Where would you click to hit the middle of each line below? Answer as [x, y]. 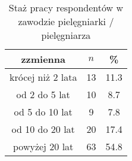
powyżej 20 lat [43, 146]
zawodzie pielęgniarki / [66, 21]
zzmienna [43, 59]
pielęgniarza [66, 35]
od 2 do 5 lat [43, 94]
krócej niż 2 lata [43, 77]
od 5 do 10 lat [43, 112]
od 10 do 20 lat [43, 129]
